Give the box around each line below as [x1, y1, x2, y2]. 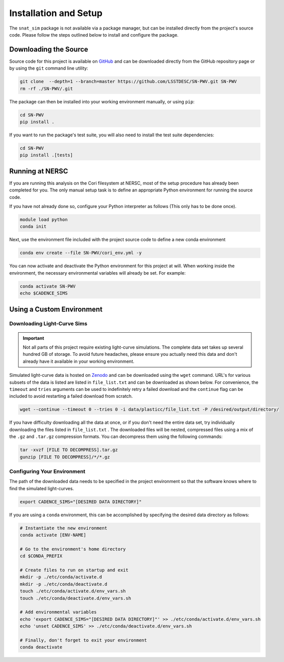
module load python [20, 216, 68, 223]
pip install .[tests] [20, 152, 73, 158]
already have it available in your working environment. [23, 358, 134, 364]
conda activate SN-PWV [20, 283, 76, 289]
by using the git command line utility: [9, 65, 88, 71]
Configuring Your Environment [9, 468, 85, 475]
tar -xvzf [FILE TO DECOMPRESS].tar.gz [20, 447, 118, 453]
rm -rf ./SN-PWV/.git [20, 86, 73, 91]
